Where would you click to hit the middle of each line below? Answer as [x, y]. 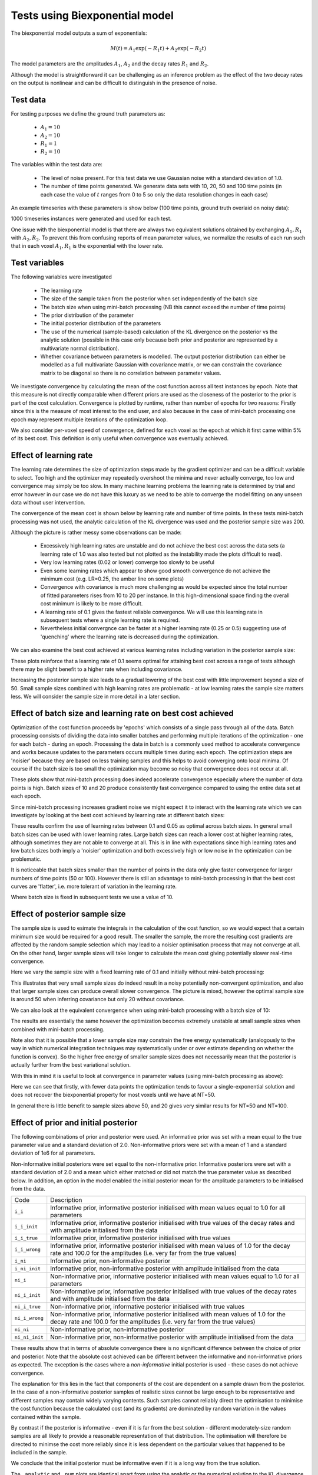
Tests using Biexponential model [92, 15]
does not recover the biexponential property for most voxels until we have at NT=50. [113, 1095]
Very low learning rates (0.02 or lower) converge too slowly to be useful [127, 562]
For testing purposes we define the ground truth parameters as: [88, 114]
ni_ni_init [29, 1337]
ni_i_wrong [29, 1318]
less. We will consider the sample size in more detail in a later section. [96, 697]
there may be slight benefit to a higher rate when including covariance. [97, 669]
